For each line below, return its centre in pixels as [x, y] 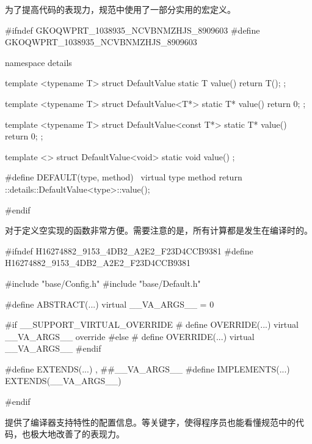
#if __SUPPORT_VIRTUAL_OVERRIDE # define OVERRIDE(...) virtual [152, 324]
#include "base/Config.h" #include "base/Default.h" [103, 283]
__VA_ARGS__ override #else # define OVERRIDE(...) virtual [130, 336]
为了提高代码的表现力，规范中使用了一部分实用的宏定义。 [120, 9]
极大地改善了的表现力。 [77, 434]
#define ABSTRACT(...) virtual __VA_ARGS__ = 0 [110, 304]
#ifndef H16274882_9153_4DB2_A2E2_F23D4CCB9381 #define [129, 250]
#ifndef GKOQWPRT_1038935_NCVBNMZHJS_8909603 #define [132, 30]
